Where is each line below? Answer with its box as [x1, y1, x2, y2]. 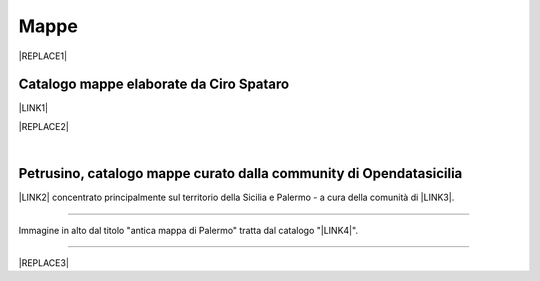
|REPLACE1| [18, 50, 68, 62]
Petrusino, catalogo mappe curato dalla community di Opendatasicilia [18, 165, 463, 182]
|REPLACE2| [18, 120, 69, 132]
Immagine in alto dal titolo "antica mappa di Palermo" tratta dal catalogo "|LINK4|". [18, 224, 359, 236]
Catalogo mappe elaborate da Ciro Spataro [18, 76, 290, 93]
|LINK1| [18, 102, 49, 114]
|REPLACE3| [18, 256, 70, 269]
